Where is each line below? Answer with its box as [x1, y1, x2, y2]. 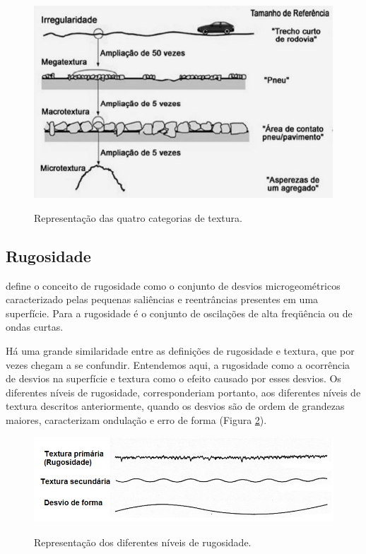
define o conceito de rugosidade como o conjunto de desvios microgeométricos [6, 278, 341, 293]
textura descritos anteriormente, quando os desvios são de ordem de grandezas [6, 399, 345, 413]
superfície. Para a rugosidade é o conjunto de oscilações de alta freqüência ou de [6, 305, 353, 320]
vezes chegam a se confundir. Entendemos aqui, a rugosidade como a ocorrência [6, 357, 350, 372]
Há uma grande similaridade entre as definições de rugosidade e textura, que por [6, 343, 355, 358]
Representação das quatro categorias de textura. [34, 210, 242, 225]
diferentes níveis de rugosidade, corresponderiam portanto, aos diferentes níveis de [6, 384, 361, 399]
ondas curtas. [6, 319, 64, 334]
